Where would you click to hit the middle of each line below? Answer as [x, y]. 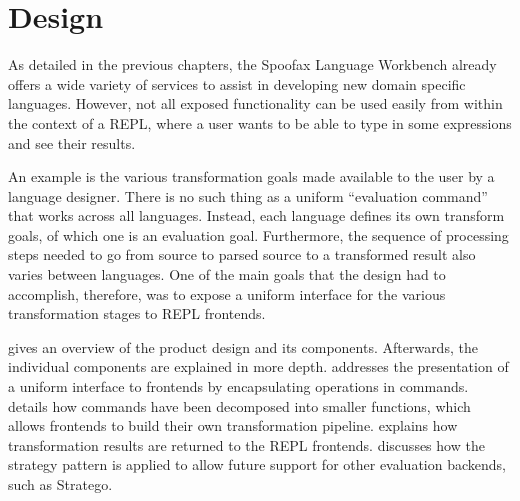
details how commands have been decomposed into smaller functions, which [239, 405]
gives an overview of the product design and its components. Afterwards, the [243, 346]
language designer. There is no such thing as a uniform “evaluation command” [248, 195]
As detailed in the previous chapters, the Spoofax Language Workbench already [252, 64]
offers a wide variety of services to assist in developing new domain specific [237, 83]
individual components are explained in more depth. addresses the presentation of [258, 366]
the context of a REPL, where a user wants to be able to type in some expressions [260, 122]
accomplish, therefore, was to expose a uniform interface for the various [227, 293]
